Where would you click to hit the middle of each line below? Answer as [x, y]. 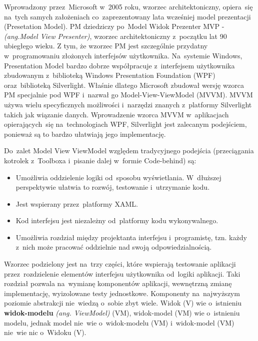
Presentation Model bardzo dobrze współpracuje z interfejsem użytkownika [119, 65]
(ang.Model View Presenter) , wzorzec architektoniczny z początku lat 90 [115, 36]
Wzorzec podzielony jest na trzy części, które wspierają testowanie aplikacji [120, 264]
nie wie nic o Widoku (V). [45, 332]
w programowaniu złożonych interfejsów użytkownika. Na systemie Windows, [123, 55]
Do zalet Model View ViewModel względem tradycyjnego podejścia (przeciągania [129, 151]
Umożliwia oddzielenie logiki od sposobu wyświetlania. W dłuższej [118, 177]
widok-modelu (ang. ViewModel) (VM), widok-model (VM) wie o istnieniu [122, 313]
